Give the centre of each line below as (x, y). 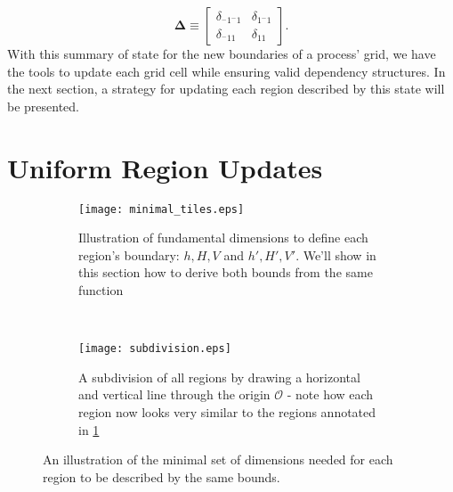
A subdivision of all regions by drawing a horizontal (219, 377)
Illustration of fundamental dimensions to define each (223, 238)
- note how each (330, 394)
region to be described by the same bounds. (162, 476)
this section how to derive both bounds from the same (226, 272)
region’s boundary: (129, 254)
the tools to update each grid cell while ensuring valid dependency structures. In (226, 71)
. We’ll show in (336, 254)
